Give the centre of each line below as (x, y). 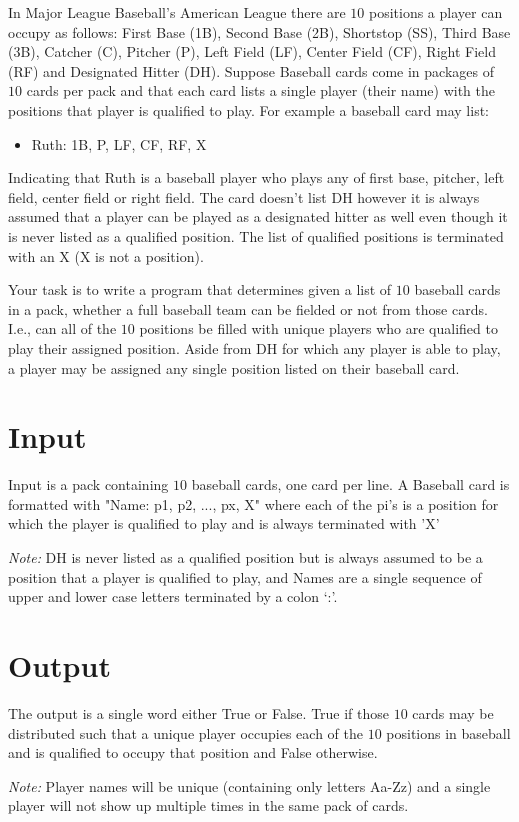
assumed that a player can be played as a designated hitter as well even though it (258, 216)
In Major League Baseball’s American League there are (177, 12)
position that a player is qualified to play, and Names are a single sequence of (245, 576)
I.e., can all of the (62, 328)
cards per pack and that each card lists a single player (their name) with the (260, 90)
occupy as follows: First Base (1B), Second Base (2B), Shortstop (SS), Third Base (259, 31)
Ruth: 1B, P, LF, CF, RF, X (119, 143)
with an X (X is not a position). (106, 255)
